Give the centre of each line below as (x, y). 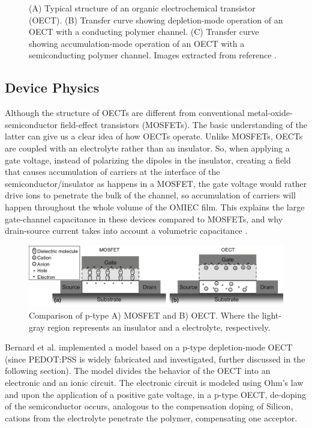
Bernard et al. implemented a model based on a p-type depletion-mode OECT (149, 347)
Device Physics (52, 87)
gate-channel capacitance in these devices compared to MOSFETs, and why (144, 219)
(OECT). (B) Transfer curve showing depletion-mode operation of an (156, 20)
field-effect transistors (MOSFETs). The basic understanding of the (184, 124)
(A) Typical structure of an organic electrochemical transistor (142, 8)
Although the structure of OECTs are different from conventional (125, 113)
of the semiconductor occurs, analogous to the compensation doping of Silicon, (149, 406)
